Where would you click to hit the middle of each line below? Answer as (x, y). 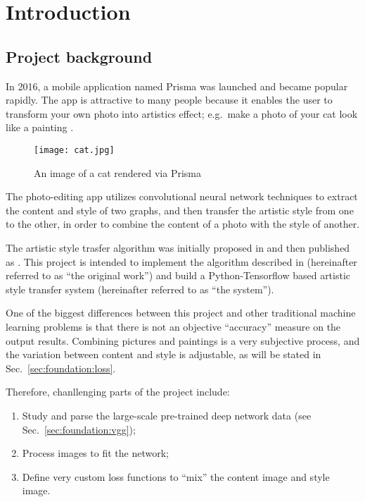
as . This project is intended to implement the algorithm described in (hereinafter (181, 261)
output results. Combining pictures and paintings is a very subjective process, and (183, 340)
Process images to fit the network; (95, 453)
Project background (79, 56)
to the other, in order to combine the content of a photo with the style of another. (183, 224)
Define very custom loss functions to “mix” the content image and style (176, 476)
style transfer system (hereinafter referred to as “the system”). (140, 289)
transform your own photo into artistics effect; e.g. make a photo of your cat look (182, 113)
